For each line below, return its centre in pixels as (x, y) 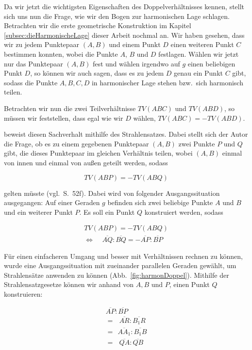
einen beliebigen (211, 63)
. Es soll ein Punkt (107, 212)
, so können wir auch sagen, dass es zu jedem (97, 73)
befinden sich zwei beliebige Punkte (160, 202)
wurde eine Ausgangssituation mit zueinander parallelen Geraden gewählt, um (120, 265)
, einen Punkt (189, 284)
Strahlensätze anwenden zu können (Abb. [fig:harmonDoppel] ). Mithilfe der (117, 275)
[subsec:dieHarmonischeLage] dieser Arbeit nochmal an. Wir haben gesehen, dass (124, 35)
